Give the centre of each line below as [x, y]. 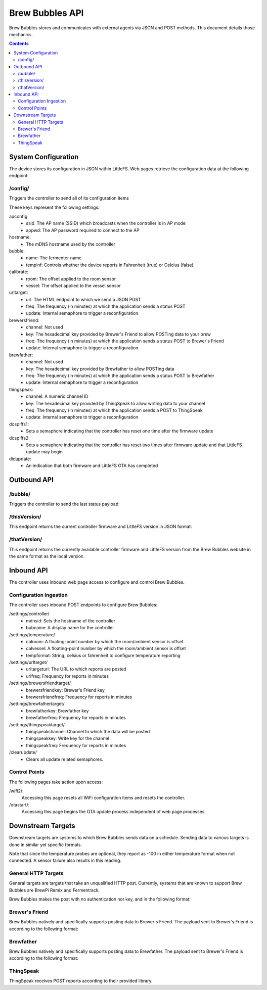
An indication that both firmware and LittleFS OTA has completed [92, 466]
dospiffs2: [19, 438]
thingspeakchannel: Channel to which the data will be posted [88, 731]
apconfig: [19, 216]
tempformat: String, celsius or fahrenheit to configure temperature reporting [103, 655]
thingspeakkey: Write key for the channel [68, 738]
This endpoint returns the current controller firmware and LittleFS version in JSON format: [101, 526]
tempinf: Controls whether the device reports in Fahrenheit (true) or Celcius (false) [110, 265]
